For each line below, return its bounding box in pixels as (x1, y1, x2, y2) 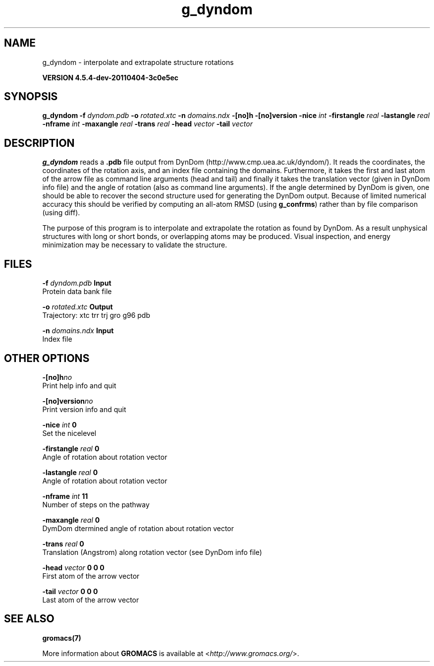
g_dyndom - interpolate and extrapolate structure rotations (42, 58, 234, 66)
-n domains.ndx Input (42, 326, 114, 335)
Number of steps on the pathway (42, 500, 150, 509)
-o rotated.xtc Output (42, 303, 113, 311)
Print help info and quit (42, 381, 116, 390)
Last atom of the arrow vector (42, 595, 139, 604)
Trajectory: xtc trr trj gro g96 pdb (42, 311, 151, 320)
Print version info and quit (42, 405, 126, 414)
